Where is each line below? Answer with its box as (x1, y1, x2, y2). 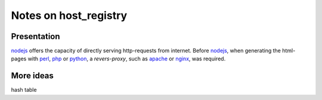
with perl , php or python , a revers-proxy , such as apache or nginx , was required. (27, 55, 226, 62)
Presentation (11, 31, 60, 41)
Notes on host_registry (11, 9, 128, 22)
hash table (11, 86, 37, 93)
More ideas (11, 71, 54, 81)
